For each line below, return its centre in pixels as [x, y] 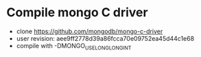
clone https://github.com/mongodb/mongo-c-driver [90, 31]
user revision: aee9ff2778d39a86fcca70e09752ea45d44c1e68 [105, 38]
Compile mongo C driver [77, 13]
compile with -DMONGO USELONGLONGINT [74, 46]
